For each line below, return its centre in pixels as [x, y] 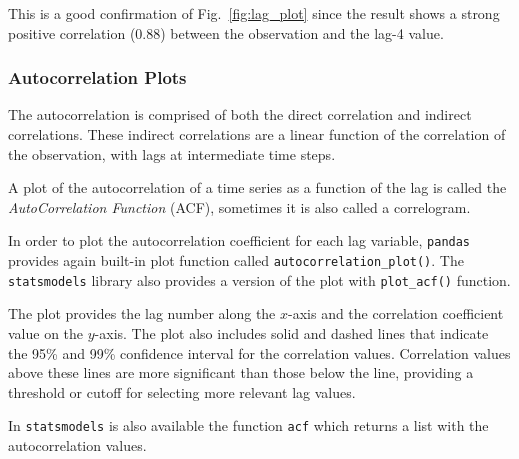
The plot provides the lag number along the [142, 313]
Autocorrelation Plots [97, 77]
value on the [46, 332]
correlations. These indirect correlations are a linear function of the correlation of [257, 134]
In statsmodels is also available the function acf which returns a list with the [248, 425]
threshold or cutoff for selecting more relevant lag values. [182, 391]
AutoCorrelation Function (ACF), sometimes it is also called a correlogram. [239, 206]
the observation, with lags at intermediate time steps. [172, 153]
